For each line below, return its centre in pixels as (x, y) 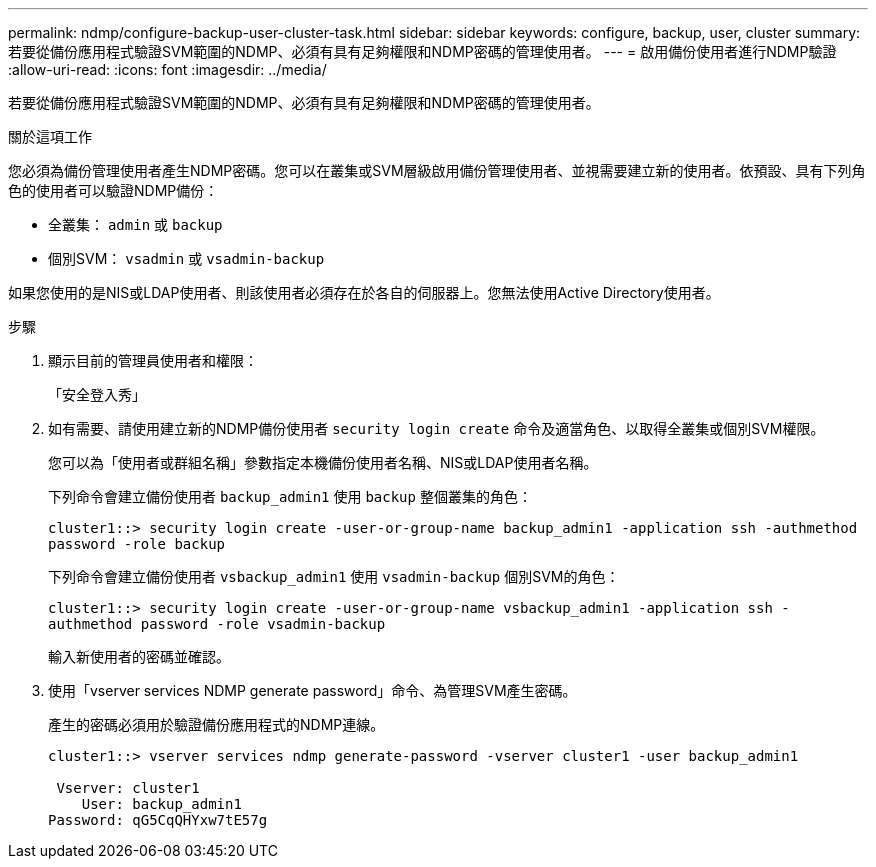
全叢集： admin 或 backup (135, 224)
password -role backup (137, 544)
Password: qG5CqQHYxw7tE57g (158, 820)
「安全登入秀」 (97, 394)
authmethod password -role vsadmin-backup (217, 624)
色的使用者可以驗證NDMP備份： (113, 190)
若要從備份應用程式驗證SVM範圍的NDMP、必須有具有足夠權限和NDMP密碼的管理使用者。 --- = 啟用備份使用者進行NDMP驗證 (422, 51)
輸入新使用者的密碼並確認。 (139, 656)
